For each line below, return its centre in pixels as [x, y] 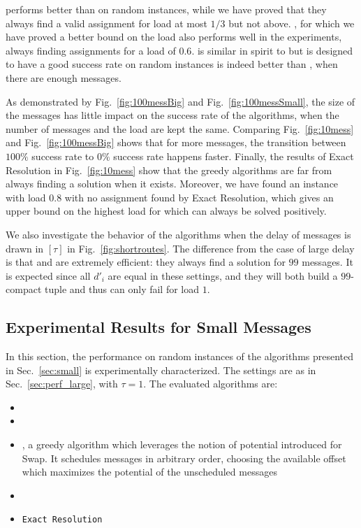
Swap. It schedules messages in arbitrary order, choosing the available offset [184, 458]
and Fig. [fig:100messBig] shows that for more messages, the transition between [176, 142]
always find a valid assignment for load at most [106, 23]
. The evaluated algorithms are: [211, 384]
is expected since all [48, 275]
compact [24, 289]
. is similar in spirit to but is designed [272, 50]
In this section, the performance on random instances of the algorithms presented [180, 356]
